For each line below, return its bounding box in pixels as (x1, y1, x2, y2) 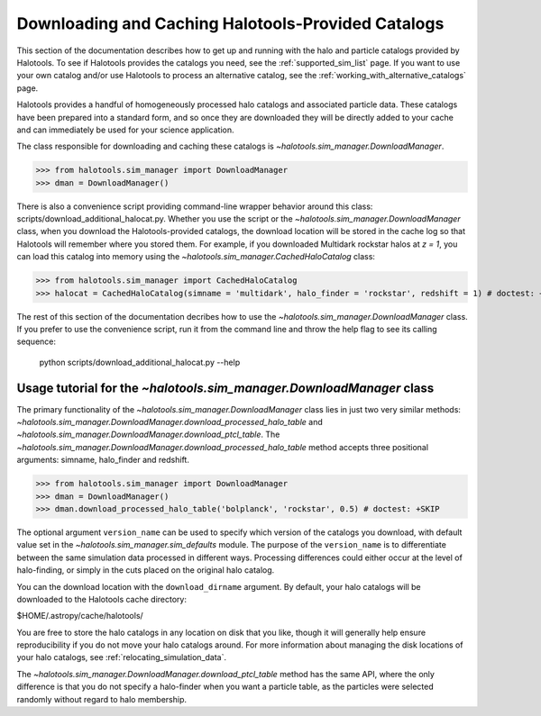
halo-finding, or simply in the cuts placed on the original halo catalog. (16, 565, 275, 576)
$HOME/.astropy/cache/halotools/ (16, 611, 143, 621)
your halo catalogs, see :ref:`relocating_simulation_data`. (16, 652, 227, 663)
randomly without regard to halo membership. (16, 693, 187, 704)
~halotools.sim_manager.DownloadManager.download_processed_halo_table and (16, 417, 324, 428)
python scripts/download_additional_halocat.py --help (39, 357, 241, 367)
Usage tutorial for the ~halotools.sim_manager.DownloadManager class (16, 380, 435, 395)
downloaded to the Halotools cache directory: (16, 594, 187, 604)
